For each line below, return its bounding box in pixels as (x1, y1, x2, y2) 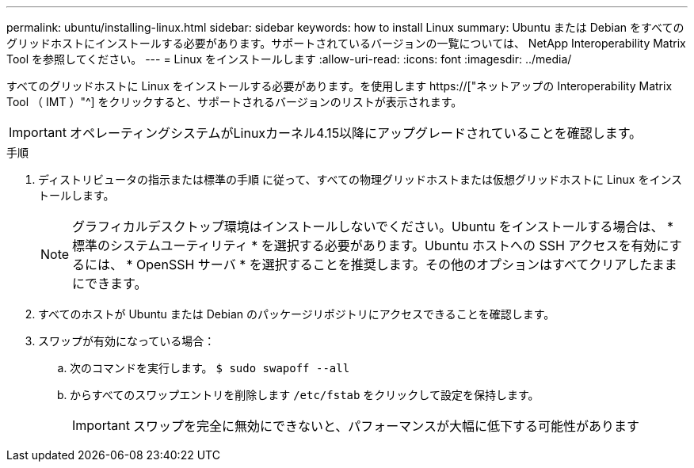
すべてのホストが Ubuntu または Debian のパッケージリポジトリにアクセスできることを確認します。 (38, 307, 555, 321)
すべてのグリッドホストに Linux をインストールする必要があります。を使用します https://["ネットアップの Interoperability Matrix (6, 79, 673, 93)
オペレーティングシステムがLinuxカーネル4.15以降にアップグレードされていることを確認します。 (69, 125, 643, 141)
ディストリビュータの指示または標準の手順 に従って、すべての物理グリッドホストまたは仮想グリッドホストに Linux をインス (38, 173, 683, 186)
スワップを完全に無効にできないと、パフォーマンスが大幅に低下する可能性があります (132, 418, 640, 434)
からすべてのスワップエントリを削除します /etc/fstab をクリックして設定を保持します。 (70, 388, 540, 401)
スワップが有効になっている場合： (38, 334, 215, 348)
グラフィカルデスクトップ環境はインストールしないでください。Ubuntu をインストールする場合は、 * (72, 219, 673, 234)
